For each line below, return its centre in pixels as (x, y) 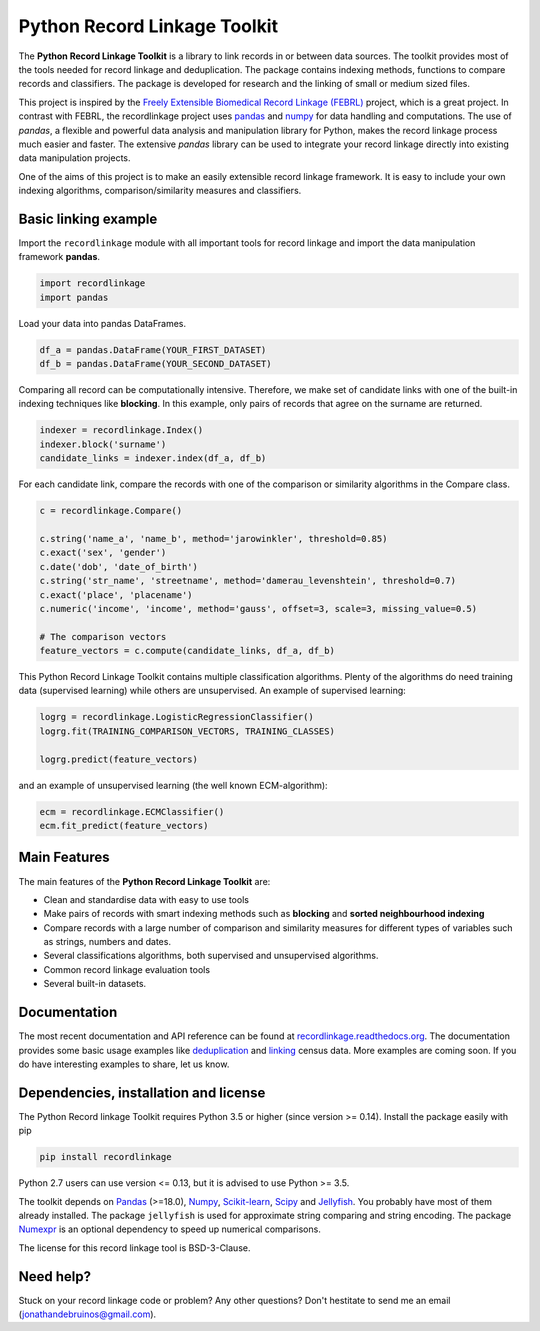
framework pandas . (59, 257)
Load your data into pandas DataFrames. (102, 323)
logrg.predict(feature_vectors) (119, 759)
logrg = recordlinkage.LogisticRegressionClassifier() (176, 717)
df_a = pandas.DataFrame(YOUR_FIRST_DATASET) (153, 349)
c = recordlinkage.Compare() (111, 511)
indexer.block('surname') (103, 444)
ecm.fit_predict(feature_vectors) (124, 825)
